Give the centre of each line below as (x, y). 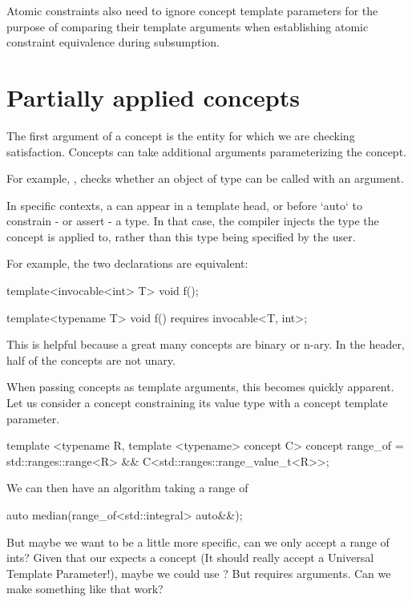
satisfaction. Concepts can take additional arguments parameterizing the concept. (206, 151)
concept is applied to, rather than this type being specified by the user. (181, 236)
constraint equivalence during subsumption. (113, 42)
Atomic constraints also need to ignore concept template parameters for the (192, 10)
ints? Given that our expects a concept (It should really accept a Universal (190, 558)
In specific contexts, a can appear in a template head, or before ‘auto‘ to (184, 205)
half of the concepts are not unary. (91, 360)
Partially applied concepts (153, 97)
